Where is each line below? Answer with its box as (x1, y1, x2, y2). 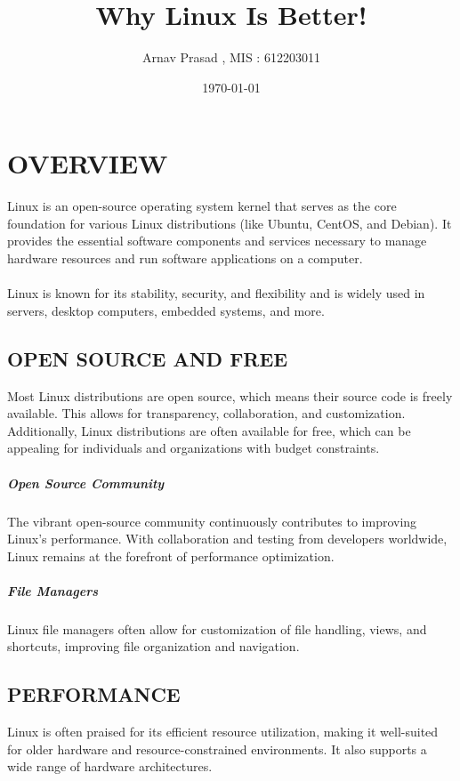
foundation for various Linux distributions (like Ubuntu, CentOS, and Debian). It (7, 213, 452, 232)
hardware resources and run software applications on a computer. (7, 249, 363, 268)
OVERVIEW (7, 145, 168, 181)
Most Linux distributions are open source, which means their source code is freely (7, 386, 453, 405)
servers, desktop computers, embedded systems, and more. (7, 301, 325, 319)
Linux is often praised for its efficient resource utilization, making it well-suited (7, 722, 439, 741)
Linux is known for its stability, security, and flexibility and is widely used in (7, 284, 425, 302)
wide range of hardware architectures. (7, 757, 213, 776)
